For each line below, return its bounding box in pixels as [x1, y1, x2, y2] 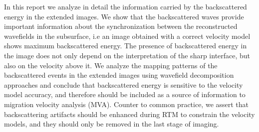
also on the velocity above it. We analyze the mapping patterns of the [4, 60, 218, 70]
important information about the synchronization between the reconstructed [4, 21, 238, 31]
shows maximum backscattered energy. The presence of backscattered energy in [4, 40, 247, 51]
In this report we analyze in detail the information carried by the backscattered [4, 1, 247, 11]
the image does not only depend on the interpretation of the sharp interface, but [4, 50, 251, 60]
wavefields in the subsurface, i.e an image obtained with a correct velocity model [4, 30, 251, 41]
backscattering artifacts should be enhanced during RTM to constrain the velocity [4, 109, 255, 119]
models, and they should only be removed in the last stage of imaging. [4, 119, 219, 129]
